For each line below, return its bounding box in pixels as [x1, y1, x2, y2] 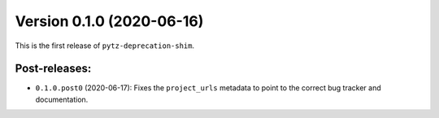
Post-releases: [15, 62, 92, 76]
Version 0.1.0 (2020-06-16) [15, 12, 204, 30]
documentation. [35, 94, 89, 104]
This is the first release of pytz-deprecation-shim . [15, 41, 195, 50]
